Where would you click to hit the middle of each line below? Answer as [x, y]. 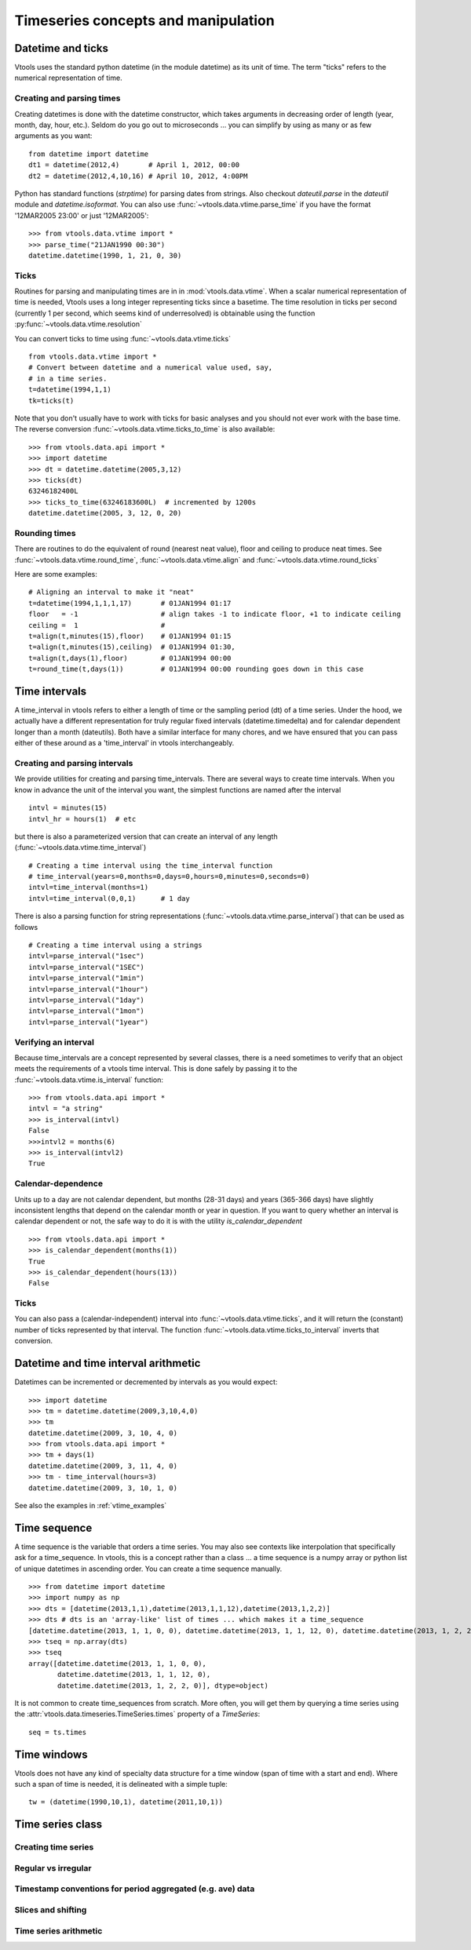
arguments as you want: [53, 136]
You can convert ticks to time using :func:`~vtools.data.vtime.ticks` [123, 338]
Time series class [58, 1824]
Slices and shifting [51, 1909]
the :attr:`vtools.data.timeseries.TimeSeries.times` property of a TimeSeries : [137, 1714]
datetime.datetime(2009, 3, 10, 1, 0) [103, 1488]
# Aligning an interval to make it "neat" [111, 592]
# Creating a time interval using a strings [116, 945]
